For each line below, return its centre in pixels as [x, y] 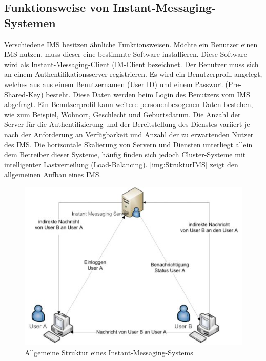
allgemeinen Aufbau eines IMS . [53, 174]
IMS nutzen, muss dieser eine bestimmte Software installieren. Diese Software [126, 54]
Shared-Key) [24, 94]
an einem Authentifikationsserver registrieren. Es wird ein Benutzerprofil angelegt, [133, 74]
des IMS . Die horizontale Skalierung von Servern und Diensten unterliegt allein [128, 144]
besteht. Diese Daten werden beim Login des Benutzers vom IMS [148, 94]
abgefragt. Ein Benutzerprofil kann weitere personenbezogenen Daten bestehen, [129, 104]
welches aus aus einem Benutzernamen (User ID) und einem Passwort [114, 84]
